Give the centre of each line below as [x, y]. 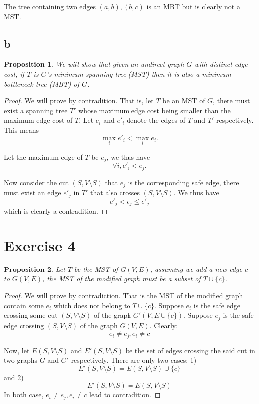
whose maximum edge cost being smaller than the [154, 110]
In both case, [24, 394]
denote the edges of [156, 120]
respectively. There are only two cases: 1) [134, 360]
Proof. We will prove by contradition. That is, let [79, 100]
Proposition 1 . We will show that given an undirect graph [94, 64]
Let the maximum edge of [43, 157]
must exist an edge [33, 193]
